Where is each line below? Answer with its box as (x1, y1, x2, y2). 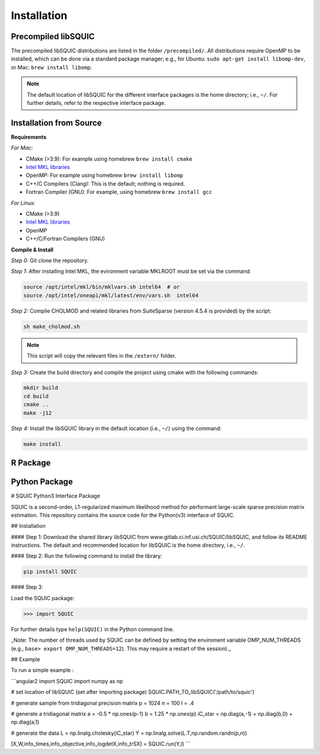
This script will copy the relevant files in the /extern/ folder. (27, 352, 177, 359)
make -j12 (23, 409, 52, 416)
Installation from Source (11, 117, 102, 128)
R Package (11, 458, 51, 468)
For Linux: (11, 199, 36, 206)
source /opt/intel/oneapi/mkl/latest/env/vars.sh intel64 (23, 292, 199, 299)
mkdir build (23, 384, 59, 391)
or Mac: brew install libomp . (11, 63, 92, 71)
